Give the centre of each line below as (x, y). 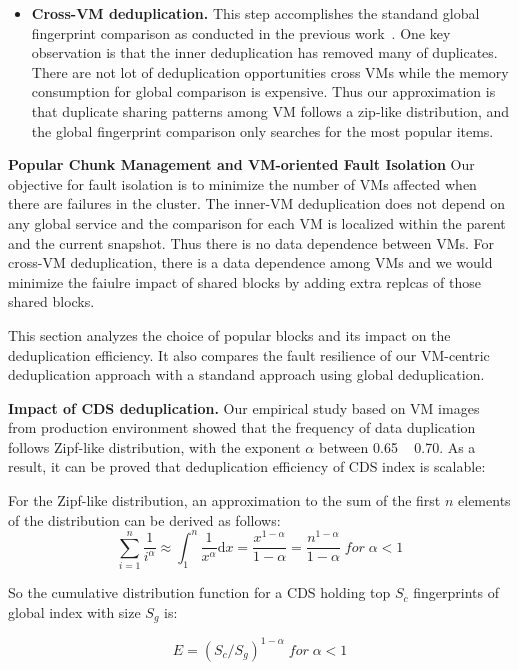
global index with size (74, 611)
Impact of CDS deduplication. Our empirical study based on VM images (244, 407)
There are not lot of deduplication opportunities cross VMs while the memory (270, 71)
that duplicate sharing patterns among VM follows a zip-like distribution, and (270, 110)
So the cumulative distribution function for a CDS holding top (199, 592)
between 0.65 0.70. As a (397, 446)
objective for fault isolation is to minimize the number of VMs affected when (242, 183)
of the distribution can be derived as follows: (144, 519)
